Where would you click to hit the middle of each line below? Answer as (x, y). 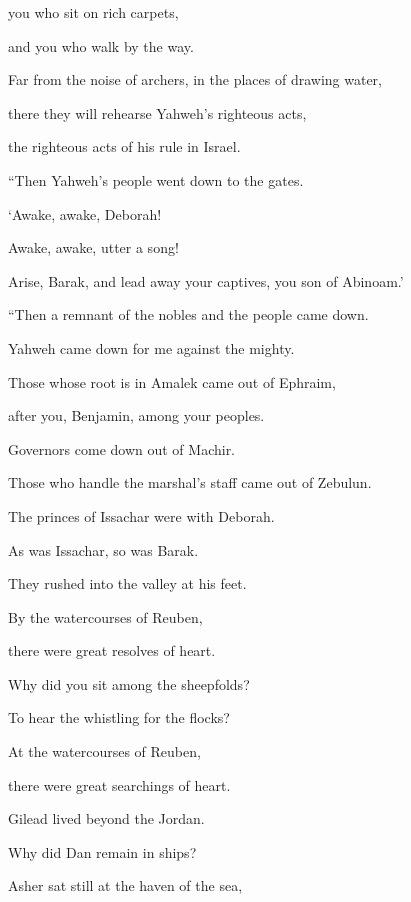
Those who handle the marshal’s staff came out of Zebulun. (190, 482)
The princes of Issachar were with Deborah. (141, 515)
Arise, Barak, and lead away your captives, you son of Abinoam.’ (206, 280)
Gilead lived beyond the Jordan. (106, 818)
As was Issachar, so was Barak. (103, 549)
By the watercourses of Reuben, (105, 616)
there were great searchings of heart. (119, 784)
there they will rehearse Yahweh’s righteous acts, (157, 112)
